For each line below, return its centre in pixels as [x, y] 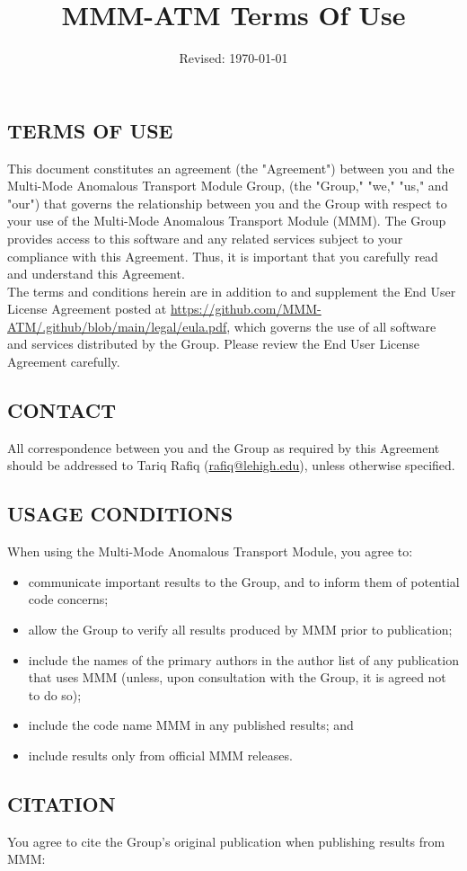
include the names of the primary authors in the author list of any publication [243, 659]
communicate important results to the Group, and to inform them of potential [244, 581]
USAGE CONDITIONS [120, 514]
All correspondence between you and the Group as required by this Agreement [224, 447]
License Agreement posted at [87, 309]
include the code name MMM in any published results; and [191, 725]
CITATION [62, 803]
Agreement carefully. [64, 362]
